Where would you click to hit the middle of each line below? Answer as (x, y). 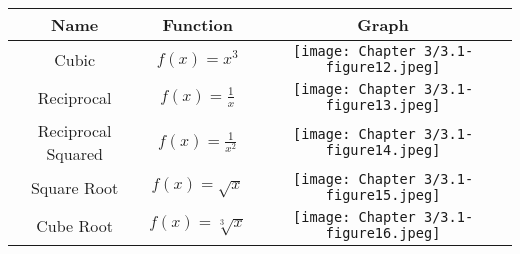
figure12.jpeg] (383, 67)
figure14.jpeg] (383, 150)
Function (197, 24)
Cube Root (74, 225)
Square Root (74, 187)
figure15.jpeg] (383, 195)
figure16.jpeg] (383, 233)
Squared (74, 153)
